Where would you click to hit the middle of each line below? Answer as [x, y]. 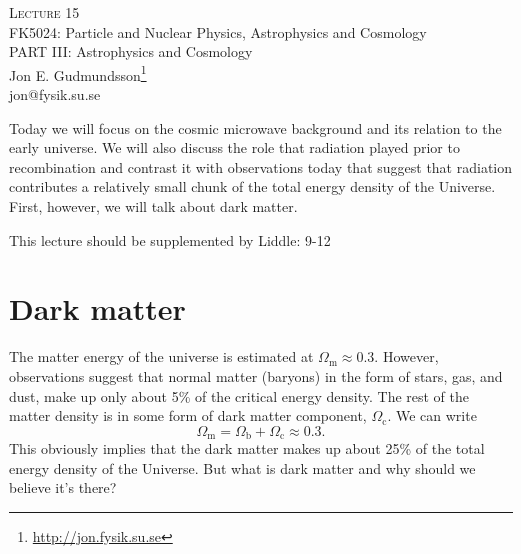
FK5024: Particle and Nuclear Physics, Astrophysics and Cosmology [218, 31]
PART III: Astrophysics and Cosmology [131, 51]
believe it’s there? [63, 487]
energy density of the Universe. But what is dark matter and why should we [242, 467]
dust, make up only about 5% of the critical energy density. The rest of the [239, 395]
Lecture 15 [44, 12]
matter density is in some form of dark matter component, [188, 415]
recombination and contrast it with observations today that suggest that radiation [261, 166]
